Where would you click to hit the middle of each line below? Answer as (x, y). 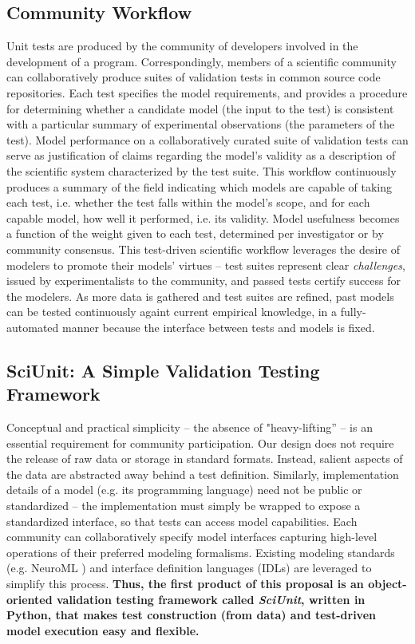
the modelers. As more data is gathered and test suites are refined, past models (200, 296)
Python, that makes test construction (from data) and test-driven (191, 615)
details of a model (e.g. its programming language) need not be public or (184, 490)
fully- (353, 312)
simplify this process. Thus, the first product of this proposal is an (185, 584)
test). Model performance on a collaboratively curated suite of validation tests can (207, 139)
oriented (30, 599)
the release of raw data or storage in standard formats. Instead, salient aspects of (205, 458)
